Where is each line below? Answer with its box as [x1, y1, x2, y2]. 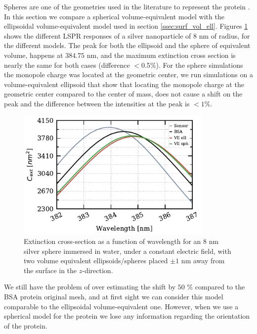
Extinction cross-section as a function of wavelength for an [24, 236, 201, 246]
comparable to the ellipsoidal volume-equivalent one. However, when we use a [4, 301, 239, 311]
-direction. [82, 265, 113, 275]
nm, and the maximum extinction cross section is [86, 49, 236, 60]
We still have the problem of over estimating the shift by [4, 282, 176, 292]
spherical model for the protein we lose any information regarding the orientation [4, 311, 250, 321]
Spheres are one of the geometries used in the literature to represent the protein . [4, 1, 250, 11]
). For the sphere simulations [156, 59, 243, 70]
